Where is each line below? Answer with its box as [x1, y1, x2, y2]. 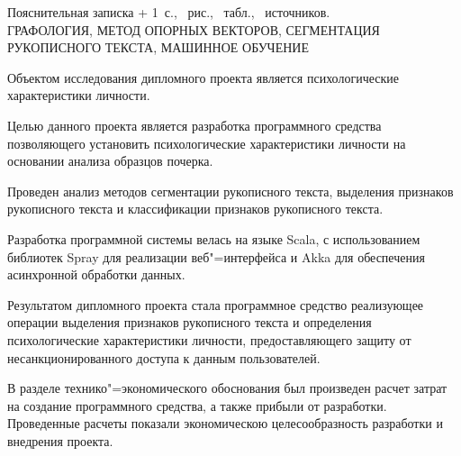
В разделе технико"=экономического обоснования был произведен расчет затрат [7, 378, 447, 397]
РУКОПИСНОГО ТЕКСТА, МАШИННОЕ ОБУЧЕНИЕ [7, 38, 310, 57]
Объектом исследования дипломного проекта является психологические [7, 68, 399, 87]
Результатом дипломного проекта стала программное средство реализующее [7, 295, 424, 314]
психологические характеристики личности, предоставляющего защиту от [7, 330, 411, 349]
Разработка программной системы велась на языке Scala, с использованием [7, 229, 420, 248]
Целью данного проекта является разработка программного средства [7, 115, 382, 134]
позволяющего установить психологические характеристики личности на [7, 133, 406, 152]
